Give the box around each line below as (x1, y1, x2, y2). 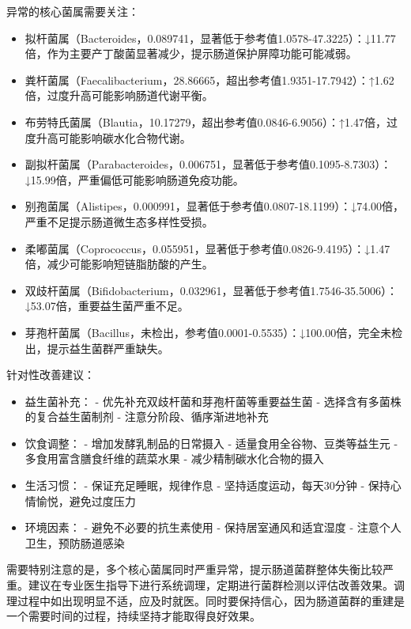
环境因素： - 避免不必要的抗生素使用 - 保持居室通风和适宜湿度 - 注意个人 (25, 519, 402, 536)
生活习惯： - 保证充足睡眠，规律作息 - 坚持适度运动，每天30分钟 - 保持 (25, 477, 390, 494)
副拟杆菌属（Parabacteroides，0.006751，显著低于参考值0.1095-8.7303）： (25, 156, 392, 172)
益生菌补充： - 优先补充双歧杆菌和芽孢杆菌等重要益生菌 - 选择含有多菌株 (25, 392, 402, 409)
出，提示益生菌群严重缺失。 (25, 339, 169, 356)
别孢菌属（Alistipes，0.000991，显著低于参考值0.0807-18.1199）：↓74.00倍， (25, 198, 405, 214)
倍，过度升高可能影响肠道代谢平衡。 (25, 87, 213, 104)
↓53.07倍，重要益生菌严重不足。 (25, 297, 189, 314)
